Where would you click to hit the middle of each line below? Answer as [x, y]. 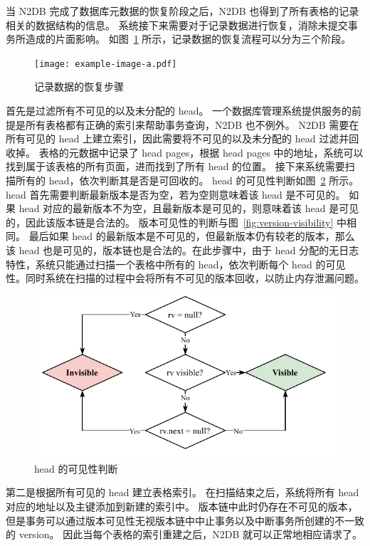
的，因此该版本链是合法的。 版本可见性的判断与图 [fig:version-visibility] [170, 222]
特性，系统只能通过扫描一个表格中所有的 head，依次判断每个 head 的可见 [176, 264]
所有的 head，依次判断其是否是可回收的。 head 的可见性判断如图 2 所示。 [187, 180]
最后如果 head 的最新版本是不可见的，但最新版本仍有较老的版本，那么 [192, 236]
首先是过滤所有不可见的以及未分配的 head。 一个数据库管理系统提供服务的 [179, 111]
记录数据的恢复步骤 [79, 86]
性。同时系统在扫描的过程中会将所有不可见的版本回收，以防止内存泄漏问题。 [185, 278]
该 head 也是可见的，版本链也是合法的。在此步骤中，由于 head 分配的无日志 [183, 250]
